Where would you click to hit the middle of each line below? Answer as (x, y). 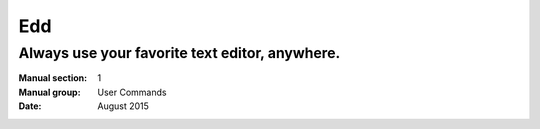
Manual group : (49, 92)
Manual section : (53, 78)
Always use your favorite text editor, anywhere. (179, 53)
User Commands (132, 92)
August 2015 (123, 106)
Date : (30, 106)
